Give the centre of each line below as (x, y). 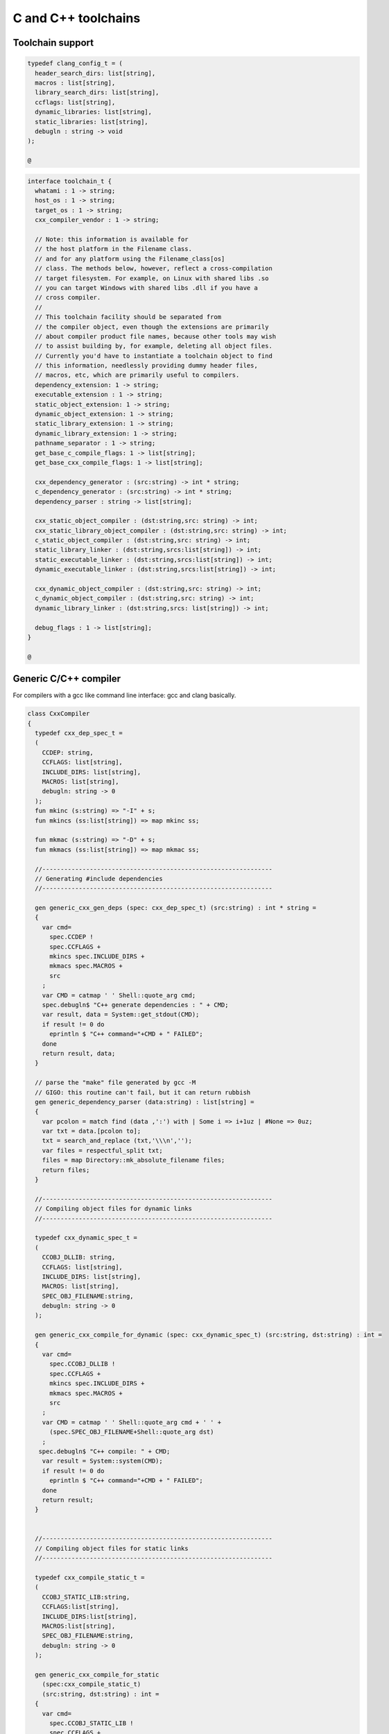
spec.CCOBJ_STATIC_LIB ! (92, 1723)
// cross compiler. (68, 298)
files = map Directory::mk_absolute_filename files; (133, 1160)
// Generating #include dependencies (99, 878)
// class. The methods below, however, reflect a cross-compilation (154, 268)
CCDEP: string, (68, 752)
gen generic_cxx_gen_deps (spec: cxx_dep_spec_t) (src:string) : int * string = (176, 908)
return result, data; (79, 1053)
